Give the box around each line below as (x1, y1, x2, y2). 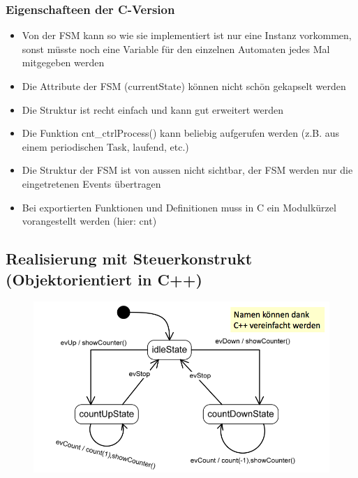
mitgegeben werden (22, 55, 105, 70)
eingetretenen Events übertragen (22, 176, 161, 191)
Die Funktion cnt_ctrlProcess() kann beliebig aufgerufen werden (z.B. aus (22, 126, 340, 140)
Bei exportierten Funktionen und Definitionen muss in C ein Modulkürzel (22, 200, 336, 214)
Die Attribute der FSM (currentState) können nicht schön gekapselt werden (22, 79, 346, 93)
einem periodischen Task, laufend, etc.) (22, 139, 189, 154)
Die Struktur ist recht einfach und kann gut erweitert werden (22, 102, 284, 117)
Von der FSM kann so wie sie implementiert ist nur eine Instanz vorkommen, (22, 28, 352, 43)
